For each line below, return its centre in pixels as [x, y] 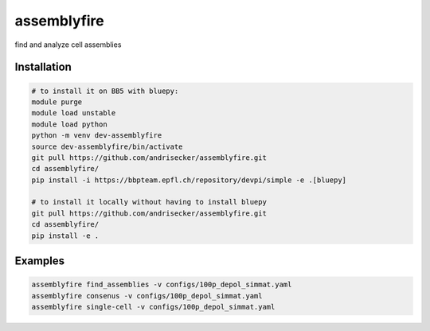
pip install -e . [65, 236]
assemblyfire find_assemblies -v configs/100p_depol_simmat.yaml [162, 285]
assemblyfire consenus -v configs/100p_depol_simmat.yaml [147, 296]
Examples [40, 261]
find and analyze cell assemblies [68, 45]
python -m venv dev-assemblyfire [97, 136]
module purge [57, 102]
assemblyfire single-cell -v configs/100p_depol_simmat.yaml [153, 307]
